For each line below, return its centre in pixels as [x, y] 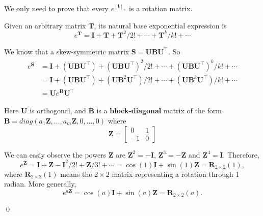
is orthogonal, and [58, 111]
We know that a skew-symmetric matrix [67, 51]
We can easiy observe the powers [55, 154]
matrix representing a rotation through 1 [176, 174]
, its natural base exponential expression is [160, 25]
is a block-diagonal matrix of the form [159, 111]
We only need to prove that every [57, 8]
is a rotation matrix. [161, 8]
